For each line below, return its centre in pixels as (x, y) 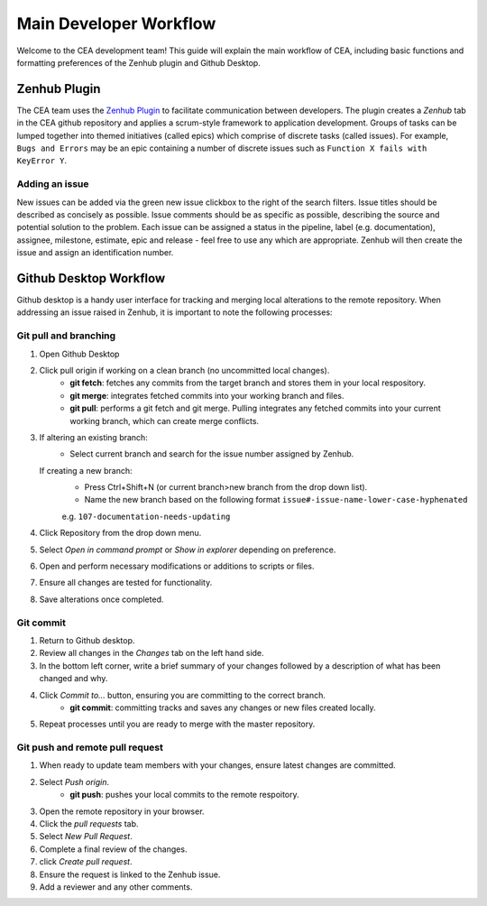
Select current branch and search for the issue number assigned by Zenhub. (212, 454)
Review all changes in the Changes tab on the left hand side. (152, 653)
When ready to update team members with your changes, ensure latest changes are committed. (217, 765)
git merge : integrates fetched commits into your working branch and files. (207, 395)
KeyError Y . (42, 161)
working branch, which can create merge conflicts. (165, 421)
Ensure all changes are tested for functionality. (126, 583)
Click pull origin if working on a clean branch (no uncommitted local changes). (184, 370)
